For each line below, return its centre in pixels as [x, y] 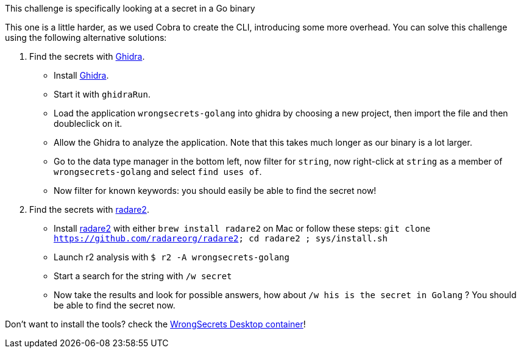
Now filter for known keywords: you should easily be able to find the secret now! [215, 191]
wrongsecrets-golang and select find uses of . [158, 172]
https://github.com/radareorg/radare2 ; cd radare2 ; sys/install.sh [221, 238]
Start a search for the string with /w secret [143, 276]
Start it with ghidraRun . [102, 94]
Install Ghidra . [81, 75]
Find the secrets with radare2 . [89, 209]
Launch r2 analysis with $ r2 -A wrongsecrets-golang [172, 257]
